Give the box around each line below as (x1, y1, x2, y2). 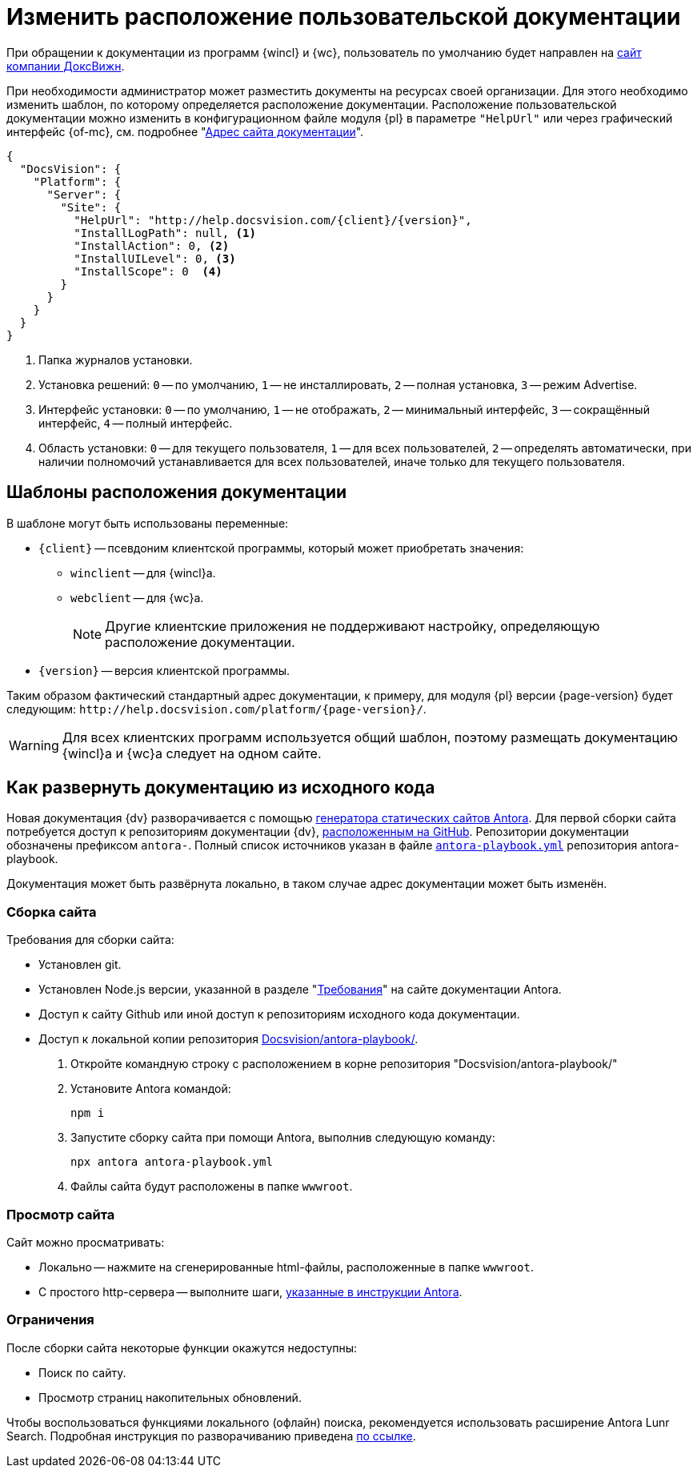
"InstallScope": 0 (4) (74, 264, 222, 278)
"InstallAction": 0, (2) (74, 239, 230, 252)
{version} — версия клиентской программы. (38, 663, 290, 677)
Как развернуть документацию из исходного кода (6, 777, 435, 798)
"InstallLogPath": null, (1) (74, 226, 256, 239)
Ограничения (6, 1311, 94, 1328)
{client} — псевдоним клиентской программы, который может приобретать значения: (38, 540, 524, 555)
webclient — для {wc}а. (70, 590, 204, 604)
